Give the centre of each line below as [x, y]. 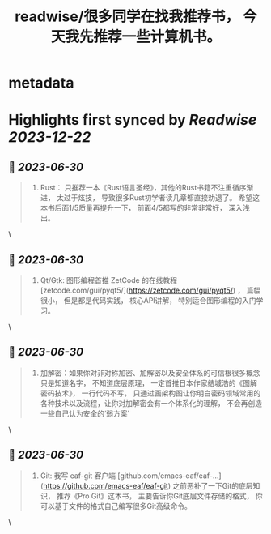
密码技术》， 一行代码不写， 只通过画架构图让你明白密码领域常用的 [150, 393]
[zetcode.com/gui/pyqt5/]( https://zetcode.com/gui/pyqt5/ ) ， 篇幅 [150, 290]
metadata [41, 83]
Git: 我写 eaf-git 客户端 [78, 476]
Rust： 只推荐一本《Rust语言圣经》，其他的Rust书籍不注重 [136, 188]
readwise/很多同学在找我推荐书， [127, 17]
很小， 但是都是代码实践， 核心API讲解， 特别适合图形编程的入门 [148, 300]
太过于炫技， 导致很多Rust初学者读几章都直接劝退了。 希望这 [158, 198]
